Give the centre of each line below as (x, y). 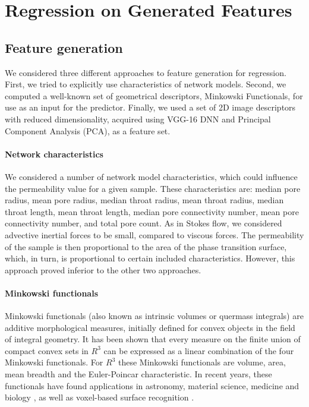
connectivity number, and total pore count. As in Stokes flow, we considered (144, 223)
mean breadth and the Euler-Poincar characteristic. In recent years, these (138, 374)
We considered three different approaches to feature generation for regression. (146, 72)
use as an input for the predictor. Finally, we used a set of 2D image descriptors (150, 107)
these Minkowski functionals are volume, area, (202, 362)
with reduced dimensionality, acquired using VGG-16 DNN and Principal (138, 119)
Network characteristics (54, 154)
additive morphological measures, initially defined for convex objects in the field (150, 327)
